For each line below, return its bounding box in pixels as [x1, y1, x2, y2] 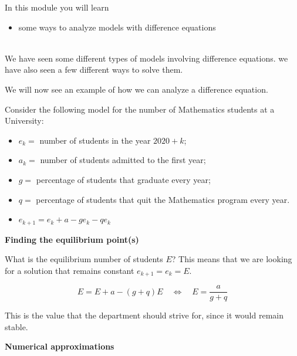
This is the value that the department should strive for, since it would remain [5, 309, 283, 321]
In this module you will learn [5, 1, 109, 13]
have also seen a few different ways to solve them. [5, 63, 183, 76]
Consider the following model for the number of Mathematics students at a [5, 103, 275, 115]
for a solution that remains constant [5, 264, 134, 276]
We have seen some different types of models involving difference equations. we [5, 52, 288, 64]
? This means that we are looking [171, 253, 292, 265]
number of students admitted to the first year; [40, 154, 206, 166]
